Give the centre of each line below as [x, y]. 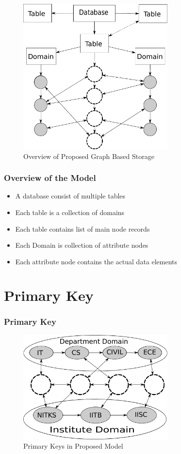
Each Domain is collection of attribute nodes [82, 245]
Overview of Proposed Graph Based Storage [89, 156]
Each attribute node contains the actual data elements [96, 261]
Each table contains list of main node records [82, 228]
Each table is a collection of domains [70, 212]
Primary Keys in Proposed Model [73, 446]
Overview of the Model [50, 178]
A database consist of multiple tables [70, 196]
